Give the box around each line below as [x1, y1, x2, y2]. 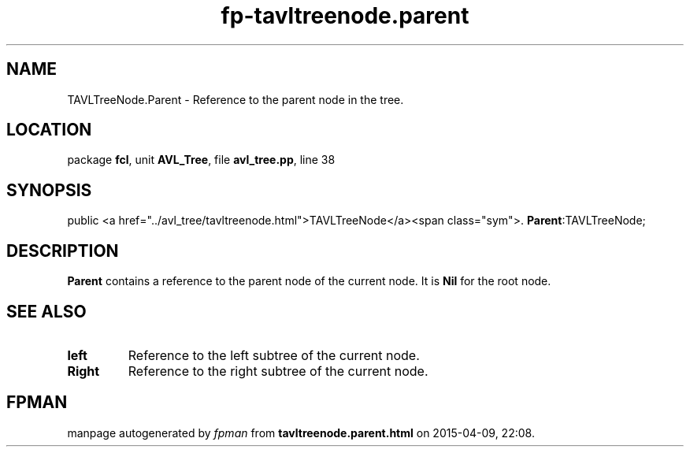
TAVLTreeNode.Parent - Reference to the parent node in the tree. [67, 92, 404, 106]
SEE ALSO [6, 301, 87, 321]
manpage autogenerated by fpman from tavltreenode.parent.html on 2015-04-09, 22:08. [67, 425, 535, 440]
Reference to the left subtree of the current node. [128, 347, 420, 363]
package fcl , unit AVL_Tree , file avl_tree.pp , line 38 [67, 153, 336, 167]
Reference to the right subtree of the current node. [128, 362, 428, 379]
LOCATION [6, 120, 92, 140]
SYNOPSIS [6, 180, 92, 200]
